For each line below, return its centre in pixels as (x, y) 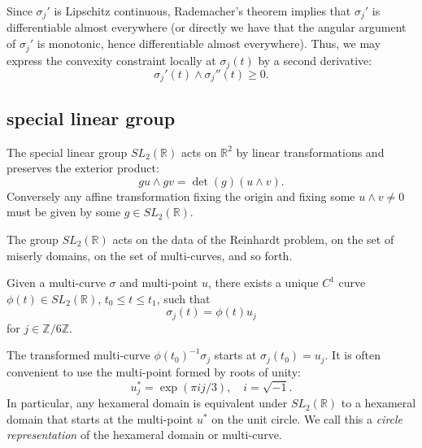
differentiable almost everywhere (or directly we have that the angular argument (207, 27)
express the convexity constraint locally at (111, 60)
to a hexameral (378, 403)
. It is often (353, 355)
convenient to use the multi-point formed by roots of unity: (154, 371)
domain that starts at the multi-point (100, 418)
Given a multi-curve (56, 283)
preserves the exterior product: (83, 168)
